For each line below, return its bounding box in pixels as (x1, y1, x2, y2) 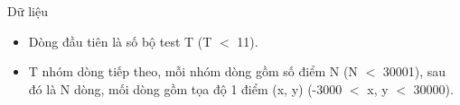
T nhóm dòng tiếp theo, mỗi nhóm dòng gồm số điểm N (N (28, 62, 358, 81)
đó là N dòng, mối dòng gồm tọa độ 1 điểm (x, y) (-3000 (28, 79, 343, 98)
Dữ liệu (7, 2, 48, 20)
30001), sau (382, 62, 446, 81)
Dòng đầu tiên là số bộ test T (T (28, 31, 212, 50)
